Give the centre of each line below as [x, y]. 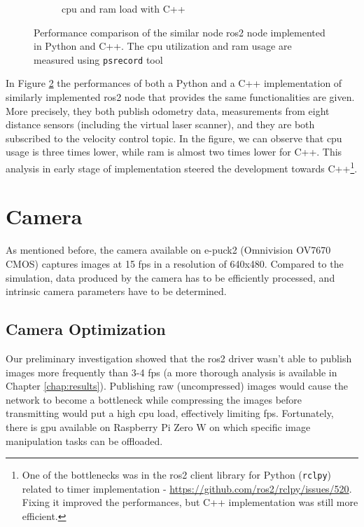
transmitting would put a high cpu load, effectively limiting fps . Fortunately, [170, 413]
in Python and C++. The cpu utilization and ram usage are [163, 46]
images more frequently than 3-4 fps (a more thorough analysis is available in [171, 372]
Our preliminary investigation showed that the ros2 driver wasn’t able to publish [179, 358]
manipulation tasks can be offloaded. [84, 440]
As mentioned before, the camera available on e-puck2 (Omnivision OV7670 [168, 250]
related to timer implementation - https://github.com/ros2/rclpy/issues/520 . [187, 488]
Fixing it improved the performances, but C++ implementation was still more [190, 502]
